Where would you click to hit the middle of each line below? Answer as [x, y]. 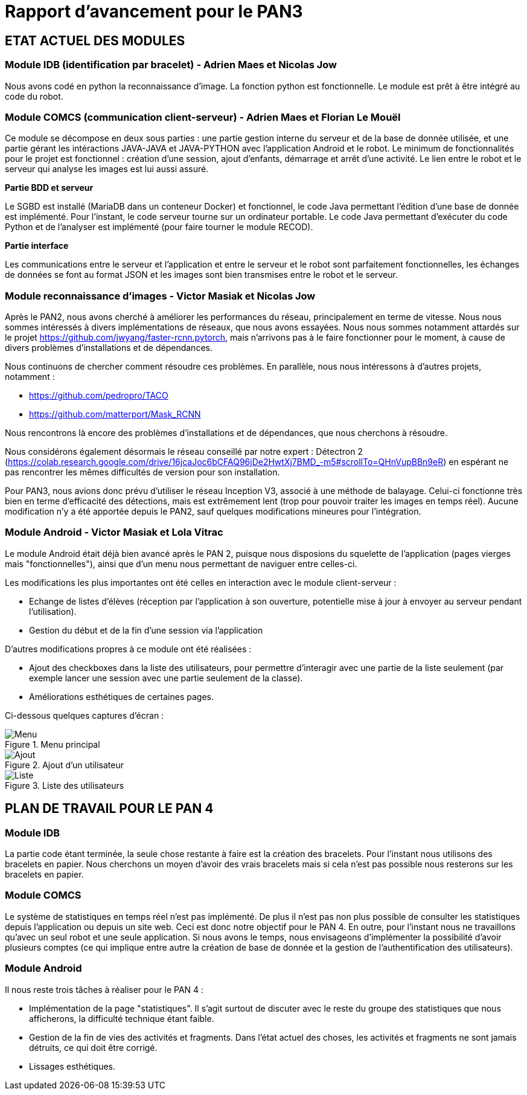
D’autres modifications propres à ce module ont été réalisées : [128, 649]
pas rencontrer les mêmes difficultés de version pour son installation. [142, 472]
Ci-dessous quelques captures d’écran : [85, 715]
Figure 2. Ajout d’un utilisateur [64, 765]
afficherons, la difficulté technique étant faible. [122, 1018]
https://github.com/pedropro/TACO [99, 396]
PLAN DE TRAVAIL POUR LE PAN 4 [109, 809]
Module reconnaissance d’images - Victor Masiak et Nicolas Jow [160, 296]
